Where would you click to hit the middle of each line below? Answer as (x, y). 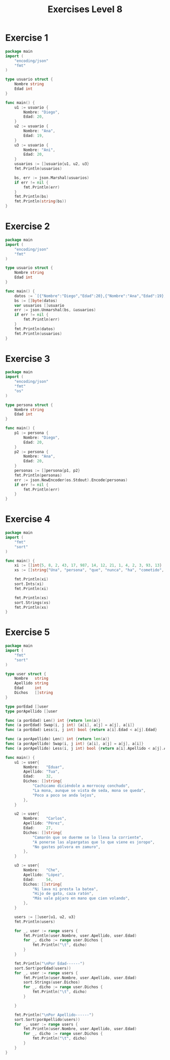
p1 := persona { (32, 433)
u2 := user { (27, 814)
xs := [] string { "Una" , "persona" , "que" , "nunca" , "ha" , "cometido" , (89, 570)
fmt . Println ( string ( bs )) (40, 201)
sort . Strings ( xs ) (33, 602)
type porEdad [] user (27, 706)
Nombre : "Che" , (41, 870)
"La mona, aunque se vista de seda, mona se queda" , (89, 790)
